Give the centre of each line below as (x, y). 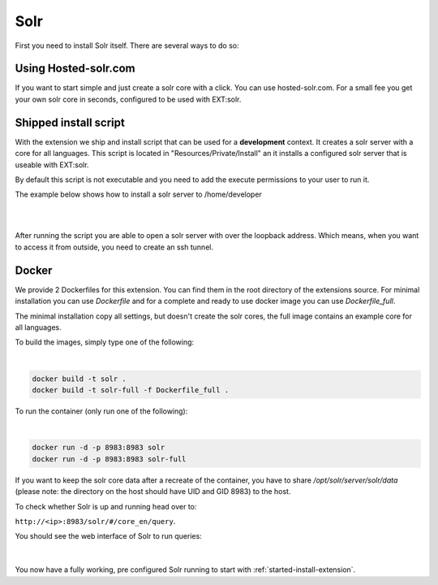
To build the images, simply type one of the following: (105, 342)
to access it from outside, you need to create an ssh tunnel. (114, 247)
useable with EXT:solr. (52, 165)
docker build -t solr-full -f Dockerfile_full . (131, 390)
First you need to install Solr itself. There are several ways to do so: (127, 45)
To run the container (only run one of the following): (101, 411)
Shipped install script (70, 122)
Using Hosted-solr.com (75, 69)
